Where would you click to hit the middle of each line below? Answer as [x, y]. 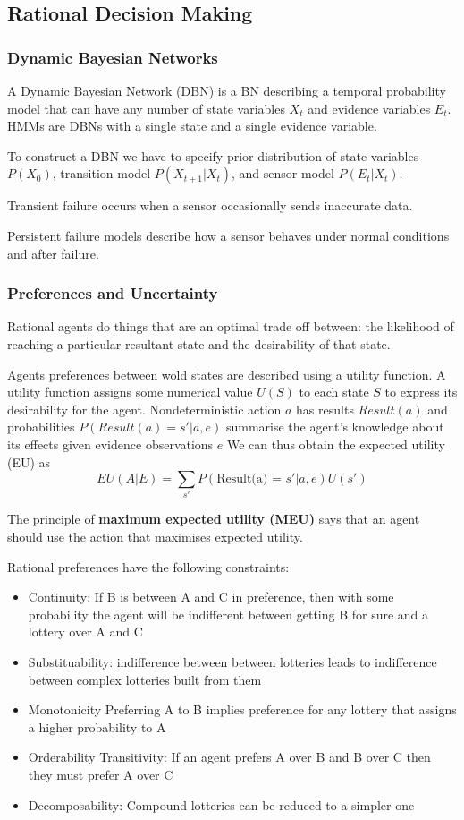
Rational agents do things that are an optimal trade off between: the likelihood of [231, 326]
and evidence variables [369, 108]
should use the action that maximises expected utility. [155, 537]
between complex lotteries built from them [145, 679]
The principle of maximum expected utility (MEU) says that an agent [214, 519]
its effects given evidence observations [110, 444]
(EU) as [29, 461]
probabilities [41, 427]
